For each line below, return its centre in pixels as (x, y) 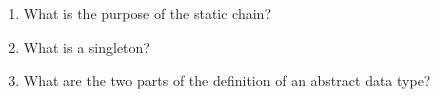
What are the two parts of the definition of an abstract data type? (227, 80)
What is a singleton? (86, 46)
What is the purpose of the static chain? (147, 13)
